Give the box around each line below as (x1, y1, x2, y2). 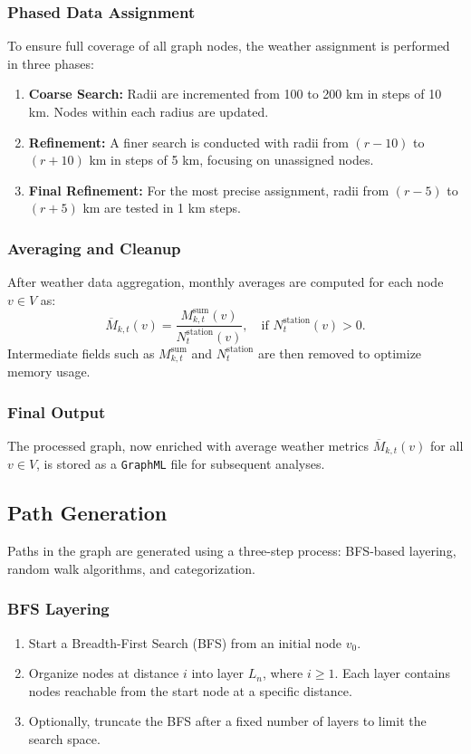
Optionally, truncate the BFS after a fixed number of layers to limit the (28, 711, 427, 730)
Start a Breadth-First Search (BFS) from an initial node (28, 633, 342, 652)
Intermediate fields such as (7, 343, 155, 362)
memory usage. (7, 362, 91, 381)
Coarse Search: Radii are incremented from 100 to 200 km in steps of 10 (28, 84, 442, 103)
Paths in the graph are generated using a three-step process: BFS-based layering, (7, 541, 457, 560)
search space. (28, 730, 101, 749)
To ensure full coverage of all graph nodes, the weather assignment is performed (7, 36, 450, 55)
